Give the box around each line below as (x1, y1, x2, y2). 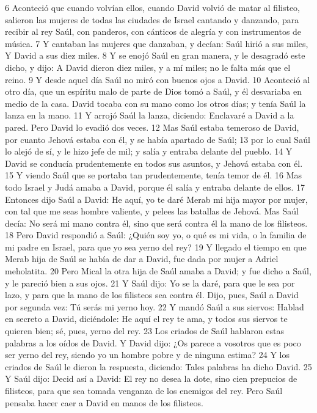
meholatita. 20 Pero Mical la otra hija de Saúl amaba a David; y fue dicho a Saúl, (5, 265, 312, 277)
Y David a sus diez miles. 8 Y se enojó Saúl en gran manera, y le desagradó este (5, 49, 305, 62)
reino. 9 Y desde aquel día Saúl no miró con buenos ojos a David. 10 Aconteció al (5, 73, 310, 86)
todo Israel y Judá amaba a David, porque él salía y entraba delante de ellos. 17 (5, 180, 305, 193)
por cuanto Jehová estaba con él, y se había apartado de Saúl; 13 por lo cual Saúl (5, 133, 310, 145)
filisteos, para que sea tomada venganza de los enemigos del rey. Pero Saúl (5, 384, 283, 397)
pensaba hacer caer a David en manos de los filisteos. (5, 396, 203, 409)
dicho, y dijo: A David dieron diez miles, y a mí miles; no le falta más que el (5, 60, 291, 73)
